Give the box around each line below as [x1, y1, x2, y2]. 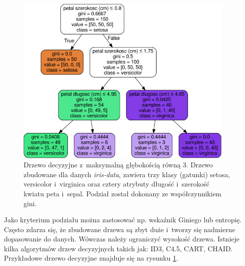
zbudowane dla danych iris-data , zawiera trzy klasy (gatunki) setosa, [24, 169, 230, 179]
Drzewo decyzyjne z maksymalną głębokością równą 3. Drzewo [24, 160, 213, 170]
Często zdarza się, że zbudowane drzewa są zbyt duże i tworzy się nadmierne [4, 224, 235, 234]
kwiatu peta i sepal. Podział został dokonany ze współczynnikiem [24, 188, 222, 198]
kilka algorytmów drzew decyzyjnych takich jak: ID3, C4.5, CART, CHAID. [4, 243, 233, 253]
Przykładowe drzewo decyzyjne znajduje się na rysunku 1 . [4, 253, 178, 263]
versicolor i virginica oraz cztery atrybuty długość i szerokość [24, 179, 210, 189]
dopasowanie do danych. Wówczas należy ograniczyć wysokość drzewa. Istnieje [4, 234, 240, 244]
